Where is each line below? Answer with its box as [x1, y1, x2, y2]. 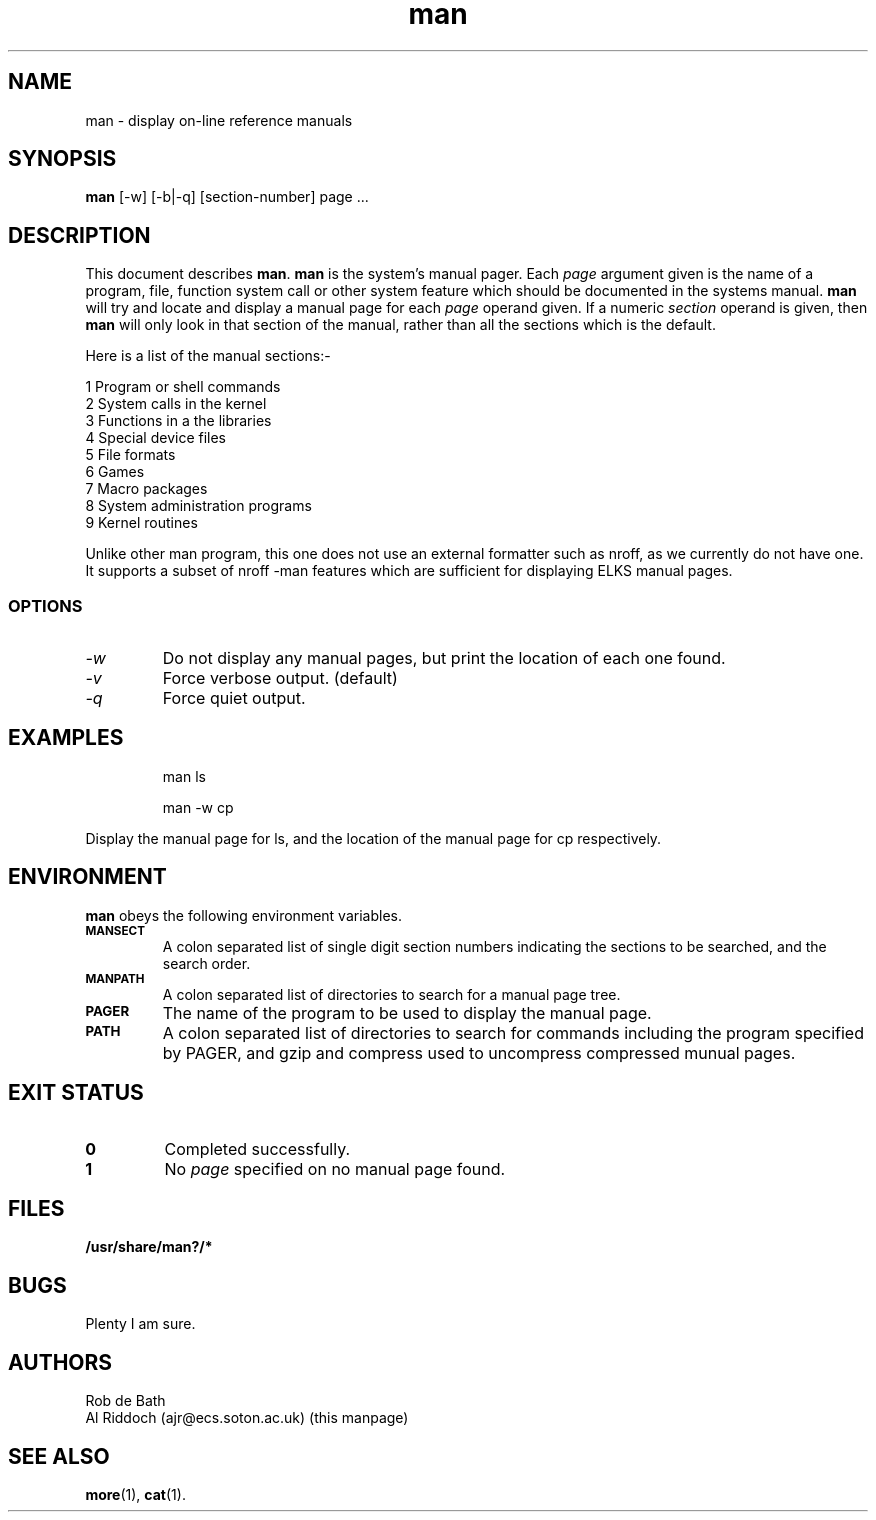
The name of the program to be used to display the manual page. [162, 1002, 652, 1023]
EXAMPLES [8, 725, 124, 751]
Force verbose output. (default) [162, 668, 398, 689]
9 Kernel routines [85, 514, 198, 532]
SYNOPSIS [8, 146, 117, 172]
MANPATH [85, 971, 145, 986]
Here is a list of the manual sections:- [85, 347, 331, 365]
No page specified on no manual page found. [164, 1158, 506, 1179]
